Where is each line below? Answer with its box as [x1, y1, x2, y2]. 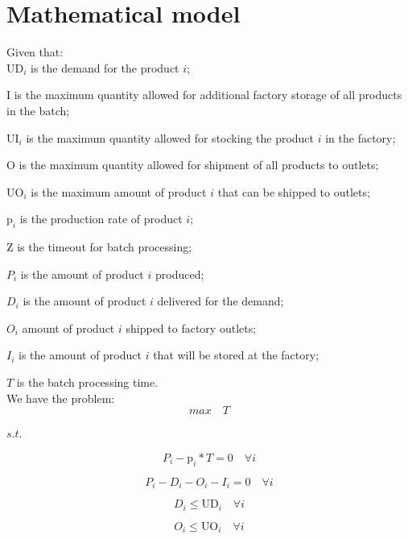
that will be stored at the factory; [153, 346, 319, 363]
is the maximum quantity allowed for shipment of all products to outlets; [19, 156, 379, 173]
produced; [155, 265, 204, 282]
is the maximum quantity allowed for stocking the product [26, 129, 315, 146]
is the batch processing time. [16, 374, 159, 391]
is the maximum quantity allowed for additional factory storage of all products [14, 86, 402, 103]
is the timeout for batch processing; [17, 238, 192, 255]
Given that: [6, 44, 64, 60]
